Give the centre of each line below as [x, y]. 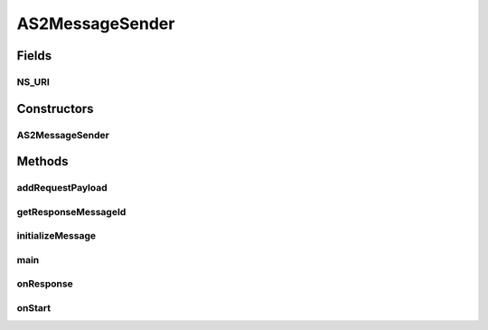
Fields [34, 56]
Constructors [55, 108]
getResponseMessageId [71, 212]
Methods [42, 161]
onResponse [45, 284]
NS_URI [33, 81]
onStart [34, 307]
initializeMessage [56, 236]
